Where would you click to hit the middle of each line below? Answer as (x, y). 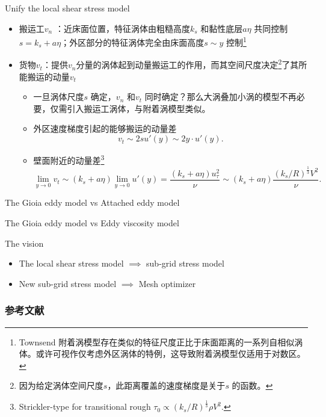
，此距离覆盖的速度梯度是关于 (166, 385)
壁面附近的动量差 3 (69, 159)
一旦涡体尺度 (59, 97)
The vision (24, 243)
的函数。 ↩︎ (252, 385)
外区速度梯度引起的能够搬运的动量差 (105, 128)
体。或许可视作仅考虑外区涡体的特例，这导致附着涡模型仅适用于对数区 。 (162, 354)
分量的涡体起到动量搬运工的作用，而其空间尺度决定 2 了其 (187, 64)
